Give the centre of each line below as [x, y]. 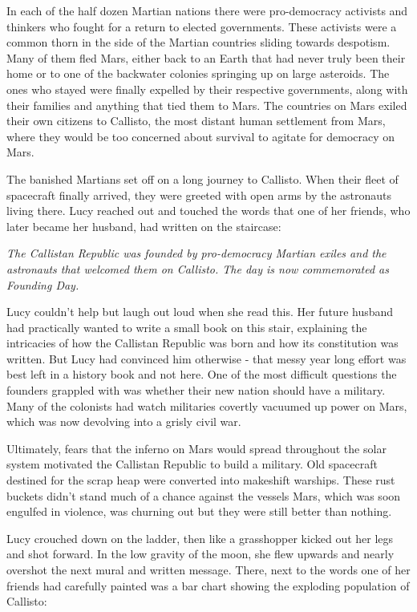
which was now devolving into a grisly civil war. [124, 422]
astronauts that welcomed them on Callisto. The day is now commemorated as [198, 268]
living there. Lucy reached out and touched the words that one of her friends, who [208, 211]
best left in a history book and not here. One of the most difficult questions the [202, 374]
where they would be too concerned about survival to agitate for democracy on [201, 136]
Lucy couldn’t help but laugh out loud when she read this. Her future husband [200, 312]
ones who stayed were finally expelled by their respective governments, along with [207, 89]
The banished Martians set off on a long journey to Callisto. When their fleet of [202, 178]
